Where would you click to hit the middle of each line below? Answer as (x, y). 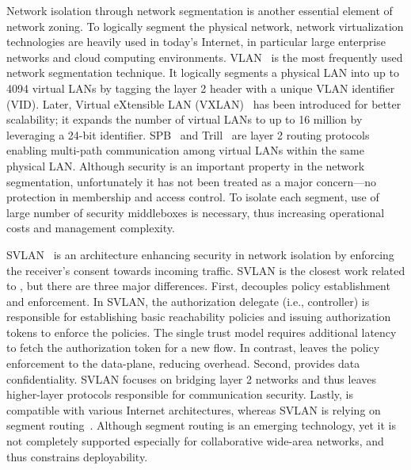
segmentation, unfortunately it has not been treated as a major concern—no (192, 181)
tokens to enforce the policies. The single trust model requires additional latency (202, 332)
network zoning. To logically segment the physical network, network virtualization (205, 26)
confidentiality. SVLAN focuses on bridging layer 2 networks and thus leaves (191, 378)
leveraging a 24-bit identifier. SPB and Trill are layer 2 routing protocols (188, 134)
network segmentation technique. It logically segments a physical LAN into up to (203, 73)
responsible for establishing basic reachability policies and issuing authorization (199, 317)
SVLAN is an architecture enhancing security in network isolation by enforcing (200, 254)
